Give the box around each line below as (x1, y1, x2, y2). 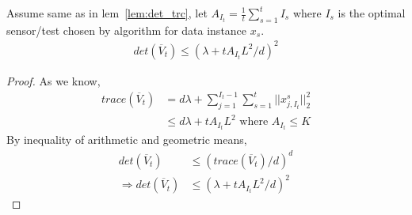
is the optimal (338, 5, 406, 21)
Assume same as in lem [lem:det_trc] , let (6, 5, 208, 21)
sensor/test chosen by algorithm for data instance (6, 21, 247, 38)
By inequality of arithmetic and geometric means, (6, 131, 247, 148)
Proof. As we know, (6, 72, 101, 89)
